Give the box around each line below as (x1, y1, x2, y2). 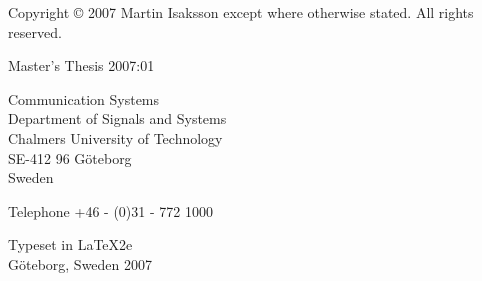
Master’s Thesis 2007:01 (8, 55, 155, 76)
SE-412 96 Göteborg (8, 147, 132, 168)
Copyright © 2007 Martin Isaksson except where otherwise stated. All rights (8, 2, 474, 22)
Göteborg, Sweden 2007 (8, 253, 153, 274)
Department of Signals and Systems (8, 108, 227, 129)
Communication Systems (8, 88, 160, 109)
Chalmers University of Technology (8, 127, 223, 148)
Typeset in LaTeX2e (8, 234, 133, 255)
